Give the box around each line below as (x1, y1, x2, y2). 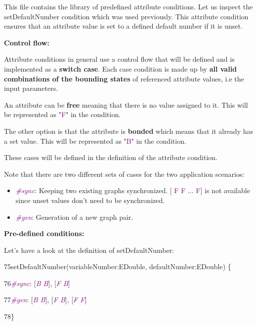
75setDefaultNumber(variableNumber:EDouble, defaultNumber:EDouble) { (4, 261, 231, 272)
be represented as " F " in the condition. (4, 109, 121, 120)
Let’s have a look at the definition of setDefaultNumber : (4, 244, 174, 255)
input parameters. (4, 83, 58, 93)
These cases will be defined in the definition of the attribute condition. (4, 152, 217, 162)
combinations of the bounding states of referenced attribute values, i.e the (4, 73, 244, 83)
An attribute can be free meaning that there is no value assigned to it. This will (4, 99, 248, 110)
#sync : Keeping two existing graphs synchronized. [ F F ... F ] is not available (15, 185, 250, 196)
